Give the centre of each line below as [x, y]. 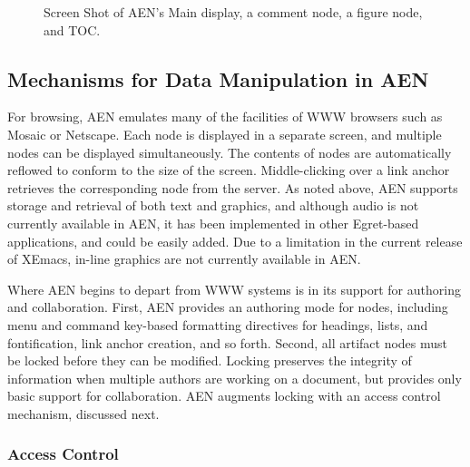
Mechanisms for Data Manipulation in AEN [218, 78]
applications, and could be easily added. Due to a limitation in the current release [235, 241]
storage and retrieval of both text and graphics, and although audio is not [213, 205]
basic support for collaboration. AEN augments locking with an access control [224, 396]
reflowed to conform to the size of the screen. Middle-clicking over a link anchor [229, 170]
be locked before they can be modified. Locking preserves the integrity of [210, 360]
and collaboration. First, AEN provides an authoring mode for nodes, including [228, 307]
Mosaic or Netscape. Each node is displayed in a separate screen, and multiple [225, 134]
